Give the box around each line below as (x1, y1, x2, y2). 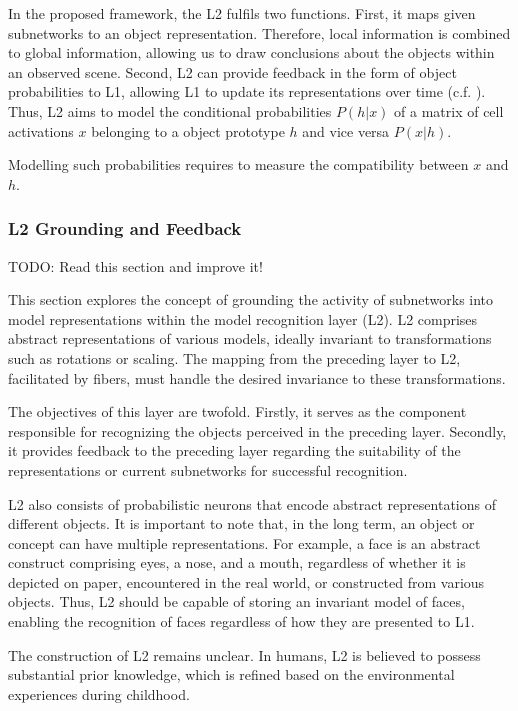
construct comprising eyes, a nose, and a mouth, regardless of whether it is (8, 552, 466, 573)
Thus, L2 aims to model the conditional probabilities (8, 100, 332, 121)
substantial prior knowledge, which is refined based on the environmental (8, 664, 455, 685)
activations (8, 120, 74, 141)
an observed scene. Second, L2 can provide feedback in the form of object (8, 61, 457, 82)
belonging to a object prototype (91, 120, 285, 141)
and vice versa (302, 120, 390, 141)
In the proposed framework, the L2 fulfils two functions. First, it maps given (8, 3, 476, 23)
